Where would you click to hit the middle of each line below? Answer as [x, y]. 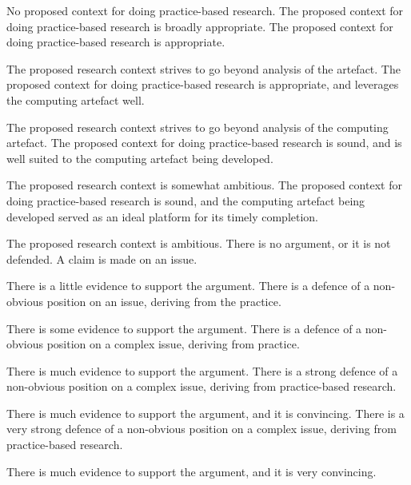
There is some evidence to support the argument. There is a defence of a [184, 328]
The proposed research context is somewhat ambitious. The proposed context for [204, 185]
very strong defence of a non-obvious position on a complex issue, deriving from [202, 429]
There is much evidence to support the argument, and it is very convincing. [192, 471]
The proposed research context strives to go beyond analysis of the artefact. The [204, 68]
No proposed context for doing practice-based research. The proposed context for [205, 10]
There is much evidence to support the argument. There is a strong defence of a [202, 370]
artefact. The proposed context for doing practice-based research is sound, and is [204, 143]
